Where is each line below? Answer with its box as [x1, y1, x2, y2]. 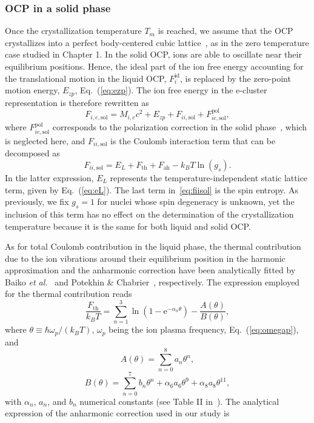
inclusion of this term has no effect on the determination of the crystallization [5, 207, 294, 220]
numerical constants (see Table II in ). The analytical [79, 395, 279, 407]
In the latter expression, [5, 171, 94, 184]
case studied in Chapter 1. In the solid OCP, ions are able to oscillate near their [5, 48, 302, 61]
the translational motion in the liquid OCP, [5, 72, 167, 84]
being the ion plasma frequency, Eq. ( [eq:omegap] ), [109, 323, 299, 336]
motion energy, [5, 84, 60, 96]
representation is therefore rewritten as [5, 96, 149, 108]
